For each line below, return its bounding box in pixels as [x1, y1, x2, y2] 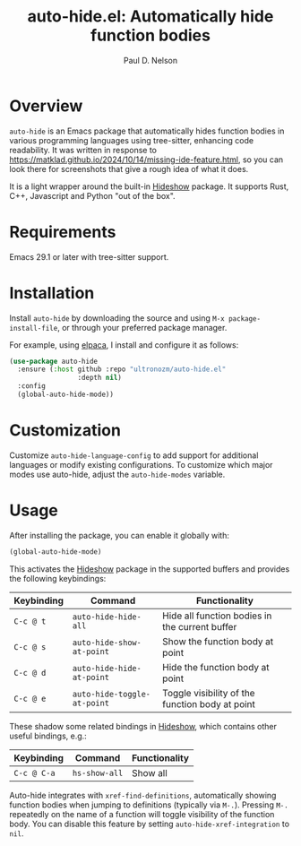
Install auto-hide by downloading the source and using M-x [9, 312, 226, 324]
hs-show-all [72, 768, 124, 778]
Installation [9, 282, 95, 303]
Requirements [9, 221, 116, 242]
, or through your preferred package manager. [56, 322, 228, 332]
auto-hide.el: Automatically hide [27, 6, 274, 27]
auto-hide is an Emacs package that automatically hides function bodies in [9, 125, 285, 136]
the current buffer [162, 620, 237, 633]
